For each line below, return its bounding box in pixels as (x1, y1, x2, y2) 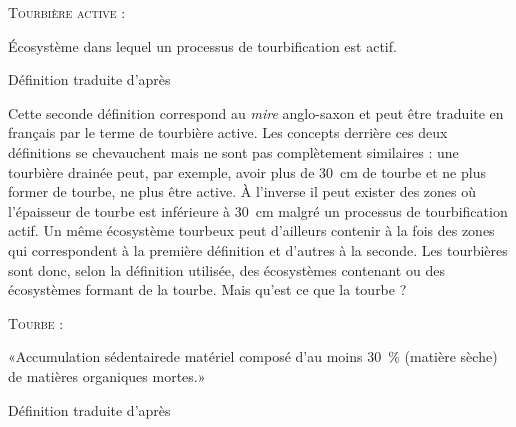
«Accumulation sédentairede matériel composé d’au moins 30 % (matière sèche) (8, 346, 498, 367)
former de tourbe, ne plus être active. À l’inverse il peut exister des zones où (8, 181, 477, 202)
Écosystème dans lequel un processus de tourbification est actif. (8, 35, 397, 56)
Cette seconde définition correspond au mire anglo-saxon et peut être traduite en (8, 102, 504, 123)
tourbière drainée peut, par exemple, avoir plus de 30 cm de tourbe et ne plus (8, 161, 486, 182)
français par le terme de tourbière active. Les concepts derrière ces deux (8, 122, 448, 143)
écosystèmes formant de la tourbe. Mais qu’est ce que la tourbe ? (8, 279, 407, 300)
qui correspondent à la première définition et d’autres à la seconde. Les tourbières (8, 239, 508, 260)
